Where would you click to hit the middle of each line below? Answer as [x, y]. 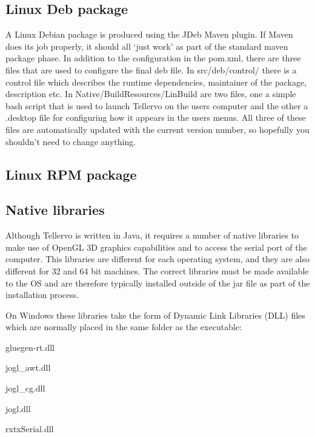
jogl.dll [18, 408]
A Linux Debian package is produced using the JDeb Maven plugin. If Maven [149, 34]
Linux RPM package [71, 174]
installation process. [42, 295]
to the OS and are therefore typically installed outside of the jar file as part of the [158, 283]
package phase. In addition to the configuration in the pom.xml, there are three [153, 58]
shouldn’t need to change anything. [71, 141]
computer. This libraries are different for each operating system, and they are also [157, 259]
